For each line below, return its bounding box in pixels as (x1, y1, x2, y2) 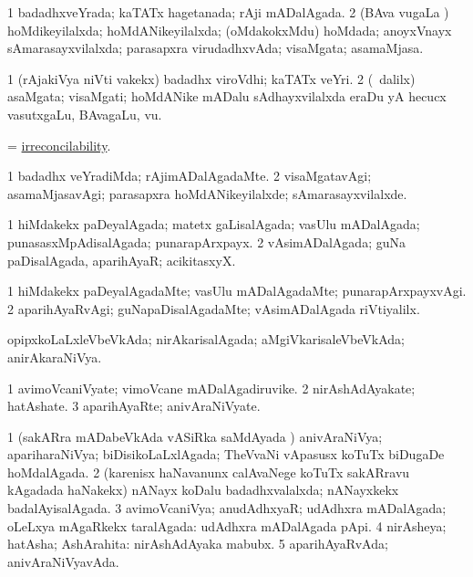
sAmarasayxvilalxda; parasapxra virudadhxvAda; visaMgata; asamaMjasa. (7, 38, 424, 58)
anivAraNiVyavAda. (7, 551, 119, 571)
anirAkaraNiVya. (7, 347, 102, 366)
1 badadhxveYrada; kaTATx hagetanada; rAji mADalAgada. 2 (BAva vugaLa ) (7, 3, 449, 21)
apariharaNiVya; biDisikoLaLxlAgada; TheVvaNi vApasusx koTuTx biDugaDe (7, 445, 445, 464)
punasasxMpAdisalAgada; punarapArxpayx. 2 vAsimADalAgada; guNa (7, 232, 406, 251)
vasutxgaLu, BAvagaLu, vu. (7, 104, 162, 123)
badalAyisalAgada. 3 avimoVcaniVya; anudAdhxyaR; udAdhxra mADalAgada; (7, 498, 447, 518)
